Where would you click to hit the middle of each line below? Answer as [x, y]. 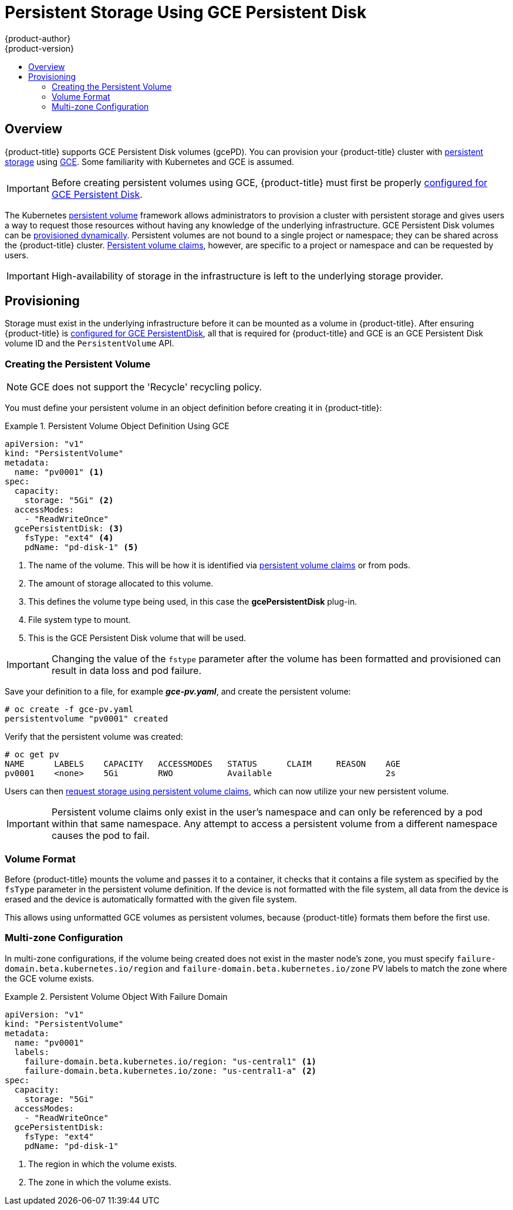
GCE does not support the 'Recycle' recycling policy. [146, 387]
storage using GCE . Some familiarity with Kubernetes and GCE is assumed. [150, 161]
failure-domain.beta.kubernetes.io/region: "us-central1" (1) [171, 1061]
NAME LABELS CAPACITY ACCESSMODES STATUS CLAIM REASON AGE [203, 764]
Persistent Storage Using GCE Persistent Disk [186, 12]
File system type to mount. [80, 620]
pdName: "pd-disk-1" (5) [81, 547]
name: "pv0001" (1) [59, 472]
